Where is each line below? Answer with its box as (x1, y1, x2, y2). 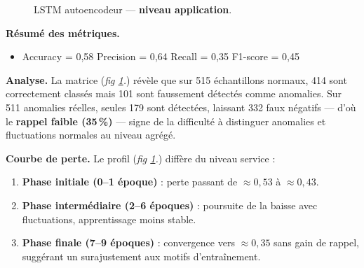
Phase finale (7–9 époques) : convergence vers (22, 235, 235, 250)
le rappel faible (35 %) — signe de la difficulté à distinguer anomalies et (6, 113, 326, 128)
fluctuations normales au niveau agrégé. (6, 127, 176, 142)
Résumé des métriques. (6, 25, 120, 40)
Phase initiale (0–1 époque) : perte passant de (22, 174, 238, 189)
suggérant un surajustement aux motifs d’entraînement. (22, 248, 261, 263)
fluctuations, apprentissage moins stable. (22, 211, 196, 226)
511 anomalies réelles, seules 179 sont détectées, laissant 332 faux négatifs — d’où (6, 99, 356, 114)
